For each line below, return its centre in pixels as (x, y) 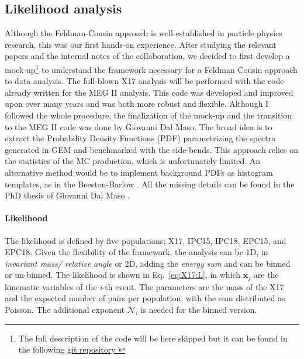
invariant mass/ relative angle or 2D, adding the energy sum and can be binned (148, 263)
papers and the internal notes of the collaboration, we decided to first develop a (147, 56)
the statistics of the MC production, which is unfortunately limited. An (133, 161)
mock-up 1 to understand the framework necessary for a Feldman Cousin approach (151, 68)
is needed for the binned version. (199, 309)
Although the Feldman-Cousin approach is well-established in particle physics (144, 33)
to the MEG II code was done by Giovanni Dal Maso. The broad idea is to (139, 126)
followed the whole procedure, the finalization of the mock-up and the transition (148, 115)
